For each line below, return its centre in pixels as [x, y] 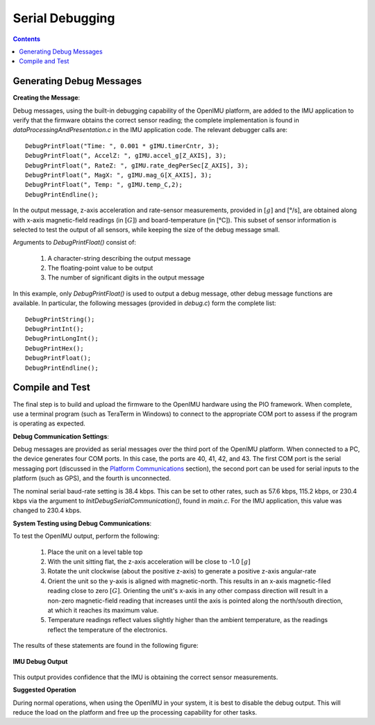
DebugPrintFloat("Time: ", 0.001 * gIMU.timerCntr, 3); [122, 146]
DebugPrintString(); [60, 319]
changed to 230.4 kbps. [47, 510]
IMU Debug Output [40, 661]
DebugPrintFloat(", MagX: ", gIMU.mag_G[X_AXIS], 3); [118, 175]
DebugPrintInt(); [55, 329]
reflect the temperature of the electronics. [108, 630]
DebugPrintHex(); [55, 348]
